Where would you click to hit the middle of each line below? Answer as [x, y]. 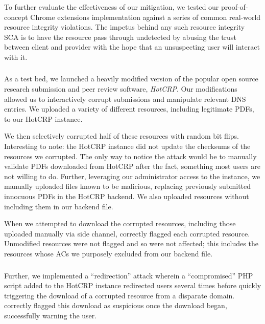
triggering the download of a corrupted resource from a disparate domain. [119, 295]
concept [16, 17]
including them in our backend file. [59, 206]
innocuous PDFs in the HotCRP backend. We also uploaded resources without [127, 196]
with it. [16, 57]
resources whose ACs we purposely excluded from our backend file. [109, 253]
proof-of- [235, 7]
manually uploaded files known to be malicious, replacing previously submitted [128, 186]
